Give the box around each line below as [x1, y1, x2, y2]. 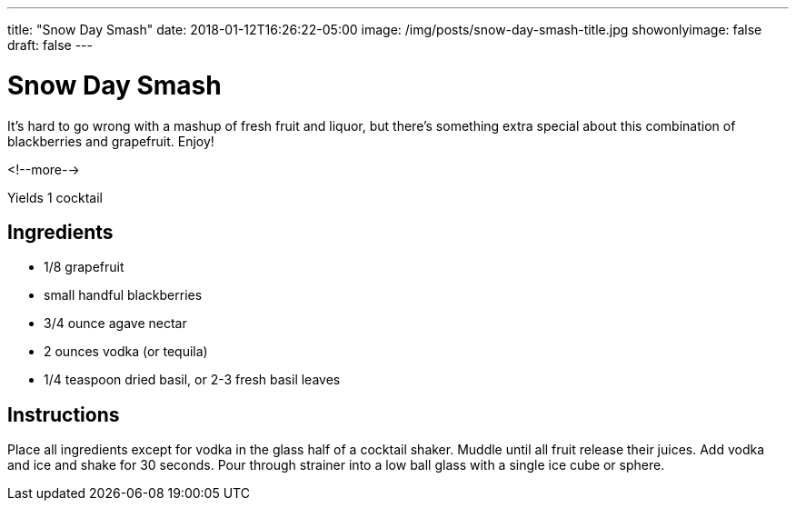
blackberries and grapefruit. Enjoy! [7, 133, 214, 149]
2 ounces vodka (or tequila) [44, 344, 208, 360]
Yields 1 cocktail [7, 189, 103, 205]
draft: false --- [7, 37, 93, 53]
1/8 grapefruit [44, 259, 124, 275]
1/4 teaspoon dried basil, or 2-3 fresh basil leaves [44, 372, 341, 388]
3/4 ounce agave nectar [44, 315, 187, 332]
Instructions [7, 403, 120, 426]
